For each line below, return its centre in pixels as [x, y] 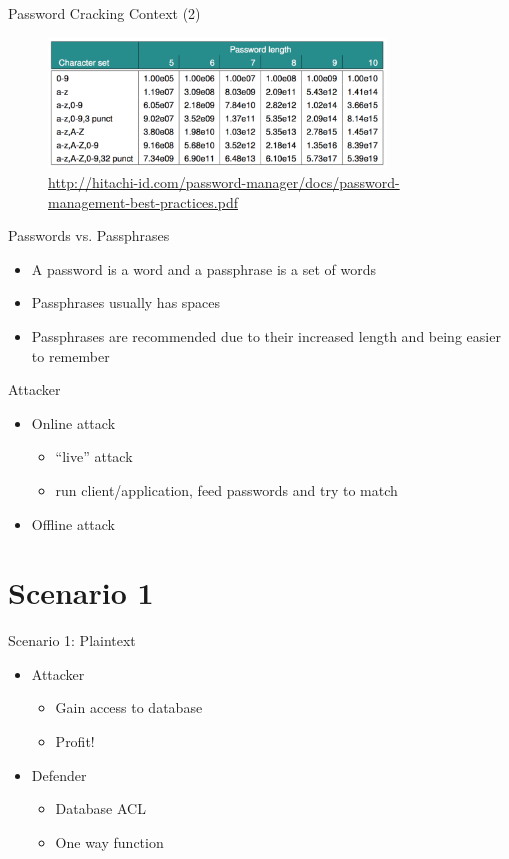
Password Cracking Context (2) [104, 13]
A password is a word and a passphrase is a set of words [203, 268]
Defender [59, 774]
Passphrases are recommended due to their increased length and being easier [266, 335]
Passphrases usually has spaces [126, 302]
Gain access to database [129, 707]
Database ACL [100, 808]
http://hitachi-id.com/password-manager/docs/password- [224, 182]
